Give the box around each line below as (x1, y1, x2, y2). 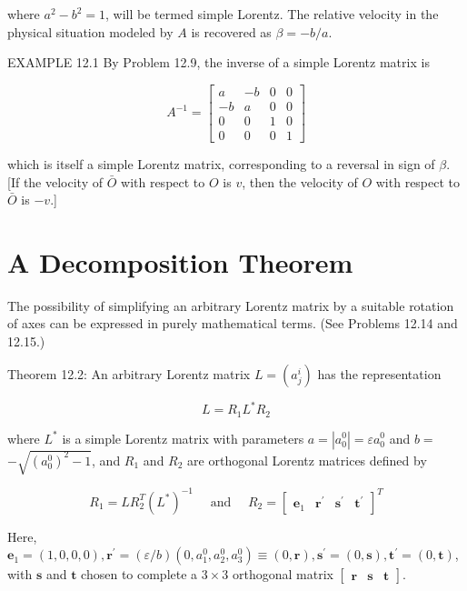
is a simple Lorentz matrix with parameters (62, 428, 304, 447)
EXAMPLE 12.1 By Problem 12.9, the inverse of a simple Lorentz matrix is (7, 53, 430, 72)
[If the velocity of (7, 172, 103, 191)
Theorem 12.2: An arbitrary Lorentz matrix (7, 364, 251, 383)
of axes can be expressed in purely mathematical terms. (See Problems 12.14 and (7, 314, 458, 333)
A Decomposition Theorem (7, 243, 353, 280)
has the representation (317, 364, 442, 383)
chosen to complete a (81, 565, 198, 584)
